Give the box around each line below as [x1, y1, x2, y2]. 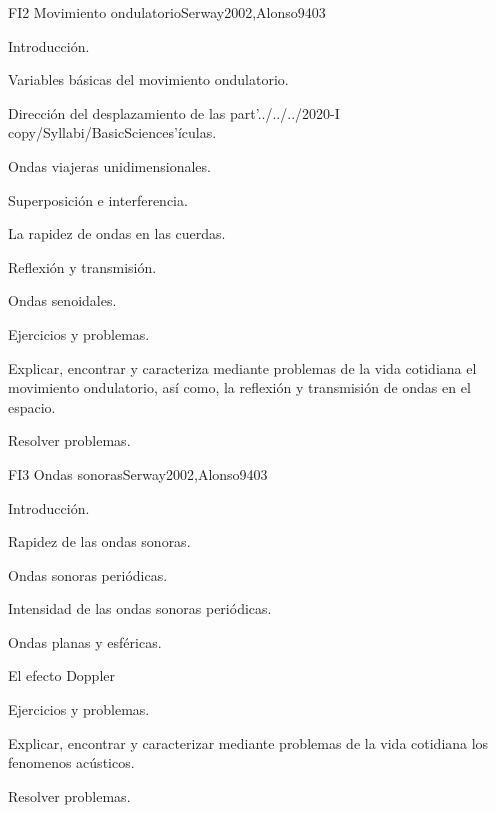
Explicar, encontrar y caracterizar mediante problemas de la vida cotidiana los [8, 732, 489, 753]
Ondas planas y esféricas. [8, 631, 162, 652]
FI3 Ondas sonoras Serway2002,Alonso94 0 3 [8, 463, 268, 484]
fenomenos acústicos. [8, 752, 135, 773]
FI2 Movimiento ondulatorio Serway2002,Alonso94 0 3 [8, 2, 326, 22]
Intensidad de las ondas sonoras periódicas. [8, 598, 272, 619]
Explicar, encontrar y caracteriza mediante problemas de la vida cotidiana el [8, 357, 477, 378]
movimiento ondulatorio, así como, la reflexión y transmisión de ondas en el [8, 377, 471, 398]
